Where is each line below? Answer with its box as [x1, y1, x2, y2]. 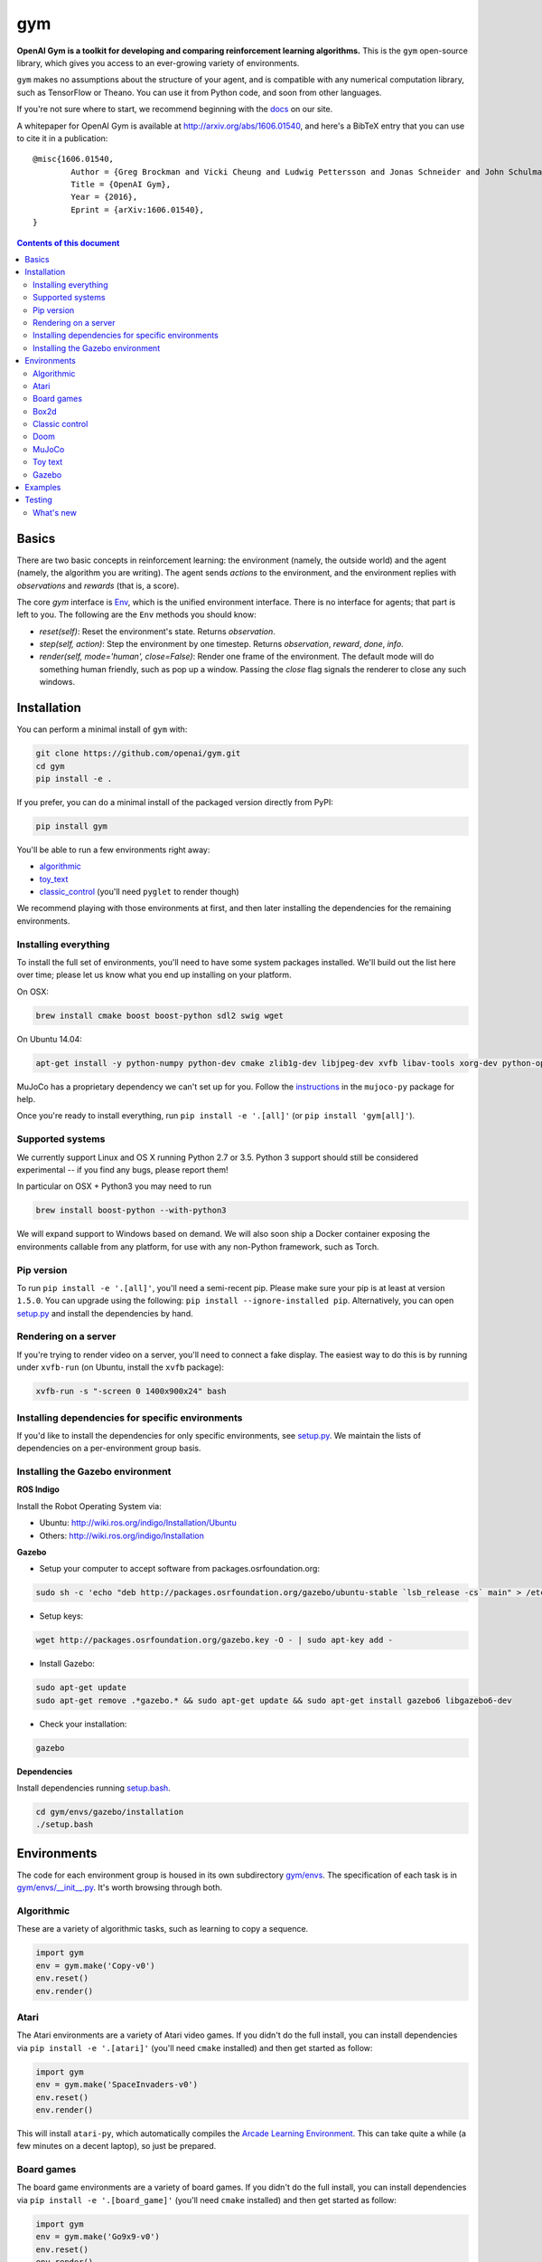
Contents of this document [16, 237, 120, 248]
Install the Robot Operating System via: [16, 1500, 162, 1511]
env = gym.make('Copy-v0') [35, 1960, 155, 1971]
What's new [33, 507, 77, 518]
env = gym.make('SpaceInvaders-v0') [35, 2079, 199, 2090]
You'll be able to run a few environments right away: [16, 844, 210, 855]
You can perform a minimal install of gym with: [16, 724, 188, 735]
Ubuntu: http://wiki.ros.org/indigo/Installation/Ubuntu [39, 1517, 237, 1528]
